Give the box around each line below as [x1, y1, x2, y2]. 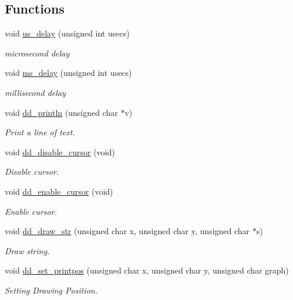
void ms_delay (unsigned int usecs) [5, 66, 132, 79]
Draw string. [5, 244, 50, 256]
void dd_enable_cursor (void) [5, 185, 113, 197]
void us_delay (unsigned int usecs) [5, 27, 130, 39]
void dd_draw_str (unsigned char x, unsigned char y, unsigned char [5, 225, 250, 237]
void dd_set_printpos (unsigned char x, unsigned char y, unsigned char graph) [5, 264, 289, 276]
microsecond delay [5, 46, 70, 59]
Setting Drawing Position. [5, 284, 97, 296]
